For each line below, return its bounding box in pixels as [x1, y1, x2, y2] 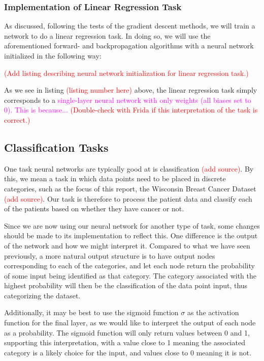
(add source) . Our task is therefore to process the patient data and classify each [4, 193, 252, 204]
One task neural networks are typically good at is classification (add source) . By [4, 163, 254, 174]
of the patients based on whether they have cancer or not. [4, 203, 184, 214]
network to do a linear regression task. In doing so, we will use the [4, 30, 211, 41]
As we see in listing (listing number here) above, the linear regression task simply [4, 85, 257, 95]
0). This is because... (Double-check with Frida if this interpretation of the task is [4, 104, 258, 115]
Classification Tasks [4, 139, 109, 155]
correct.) [4, 114, 30, 125]
